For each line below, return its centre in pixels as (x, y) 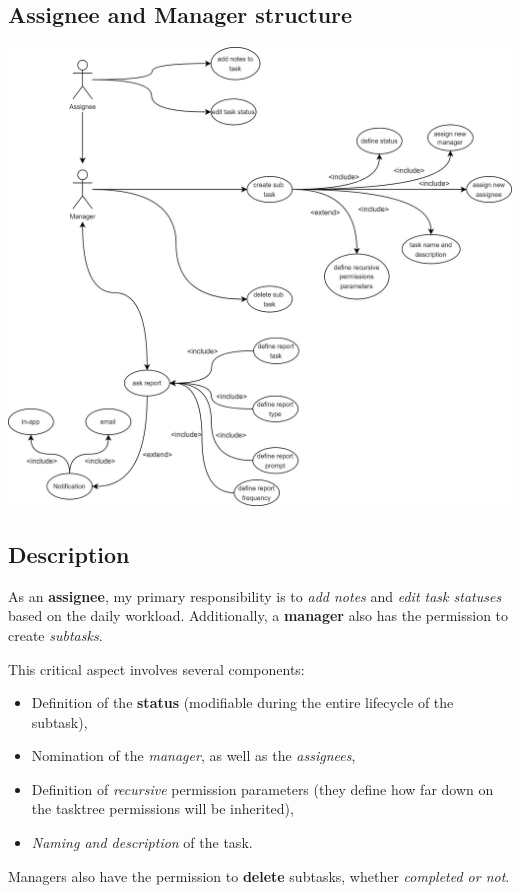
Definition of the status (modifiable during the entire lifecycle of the (242, 702)
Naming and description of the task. (142, 842)
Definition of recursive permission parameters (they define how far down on (262, 788)
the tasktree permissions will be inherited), (162, 808)
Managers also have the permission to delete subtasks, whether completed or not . (259, 875)
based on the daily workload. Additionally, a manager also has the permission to (258, 615)
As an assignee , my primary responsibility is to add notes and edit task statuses (255, 595)
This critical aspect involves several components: (156, 668)
